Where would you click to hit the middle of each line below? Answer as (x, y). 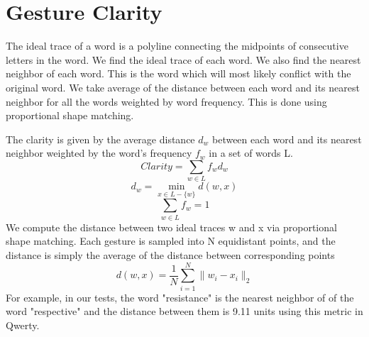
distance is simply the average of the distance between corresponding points (170, 254)
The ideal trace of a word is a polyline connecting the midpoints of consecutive (177, 46)
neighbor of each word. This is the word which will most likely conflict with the (178, 73)
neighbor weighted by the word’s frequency (99, 153)
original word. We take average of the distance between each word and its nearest (183, 87)
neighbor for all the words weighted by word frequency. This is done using (166, 101)
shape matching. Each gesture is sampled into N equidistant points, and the (171, 241)
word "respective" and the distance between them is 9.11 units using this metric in (184, 311)
